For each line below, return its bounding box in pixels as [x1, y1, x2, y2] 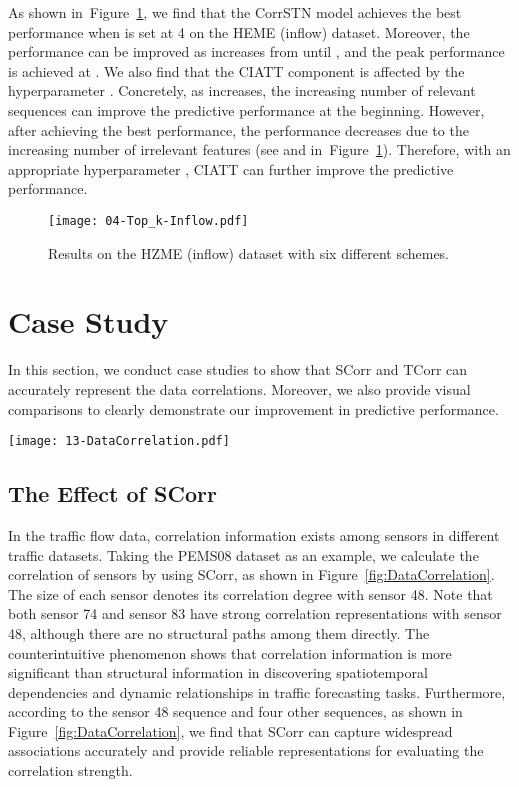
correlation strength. [8, 760, 133, 781]
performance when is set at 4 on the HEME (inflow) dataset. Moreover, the [8, 21, 470, 42]
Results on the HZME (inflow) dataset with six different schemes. [48, 242, 450, 263]
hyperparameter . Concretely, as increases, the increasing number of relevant [8, 80, 476, 101]
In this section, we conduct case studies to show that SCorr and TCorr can [8, 359, 468, 380]
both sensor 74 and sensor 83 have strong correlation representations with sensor [8, 603, 502, 624]
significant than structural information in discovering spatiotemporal [8, 662, 428, 683]
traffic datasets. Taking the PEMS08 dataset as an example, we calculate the [8, 544, 479, 565]
